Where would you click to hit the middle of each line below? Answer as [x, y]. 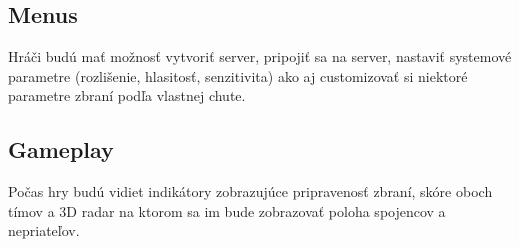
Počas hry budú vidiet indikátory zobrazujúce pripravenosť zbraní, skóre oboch [250, 191]
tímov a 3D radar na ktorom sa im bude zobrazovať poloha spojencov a [227, 210]
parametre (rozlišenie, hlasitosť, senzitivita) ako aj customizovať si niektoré [238, 75]
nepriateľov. [44, 230]
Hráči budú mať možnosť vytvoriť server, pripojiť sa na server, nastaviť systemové [260, 56]
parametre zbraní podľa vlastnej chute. [127, 95]
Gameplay [61, 149]
